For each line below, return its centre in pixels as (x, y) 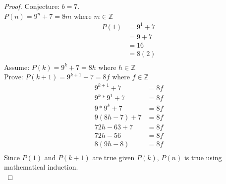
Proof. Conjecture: (32, 6)
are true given (113, 157)
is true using (203, 157)
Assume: (17, 67)
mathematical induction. (41, 167)
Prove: (14, 77)
